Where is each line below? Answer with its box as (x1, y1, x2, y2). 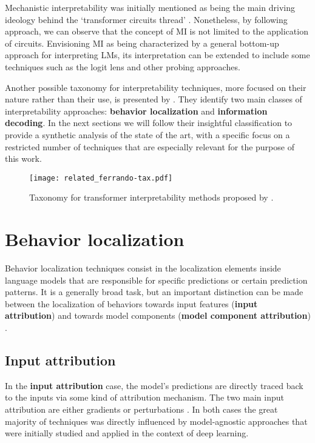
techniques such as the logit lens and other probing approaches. (5, 60, 240, 73)
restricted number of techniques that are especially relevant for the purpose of (5, 140, 294, 153)
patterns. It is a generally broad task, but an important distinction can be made (5, 285, 303, 298)
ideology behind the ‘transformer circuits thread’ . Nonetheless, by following (5, 13, 288, 25)
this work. (5, 152, 42, 165)
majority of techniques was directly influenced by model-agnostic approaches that (5, 415, 308, 427)
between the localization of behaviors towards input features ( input (5, 297, 258, 310)
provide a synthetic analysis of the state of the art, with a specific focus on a (5, 128, 290, 141)
